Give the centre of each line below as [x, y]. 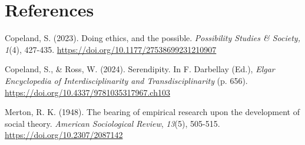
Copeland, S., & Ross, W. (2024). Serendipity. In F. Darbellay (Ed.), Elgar [140, 69]
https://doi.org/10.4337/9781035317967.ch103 [87, 92]
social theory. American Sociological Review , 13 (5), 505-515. [112, 123]
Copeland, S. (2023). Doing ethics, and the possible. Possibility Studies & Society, [152, 38]
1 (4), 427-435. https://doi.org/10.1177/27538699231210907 [111, 49]
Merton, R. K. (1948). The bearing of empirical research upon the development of [152, 112]
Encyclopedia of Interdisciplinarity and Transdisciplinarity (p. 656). [126, 80]
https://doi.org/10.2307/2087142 [64, 135]
